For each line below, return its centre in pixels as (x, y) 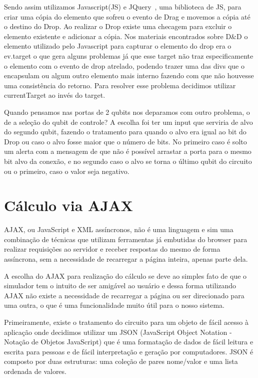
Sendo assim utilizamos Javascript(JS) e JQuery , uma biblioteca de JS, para (123, 7)
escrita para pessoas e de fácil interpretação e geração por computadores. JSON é (129, 351)
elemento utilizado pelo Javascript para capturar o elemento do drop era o (118, 46)
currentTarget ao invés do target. (55, 95)
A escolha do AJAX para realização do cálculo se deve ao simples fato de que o (125, 275)
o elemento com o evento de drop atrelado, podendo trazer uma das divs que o (124, 65)
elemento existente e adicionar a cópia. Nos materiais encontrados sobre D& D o (126, 36)
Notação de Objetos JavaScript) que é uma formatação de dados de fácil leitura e (129, 342)
